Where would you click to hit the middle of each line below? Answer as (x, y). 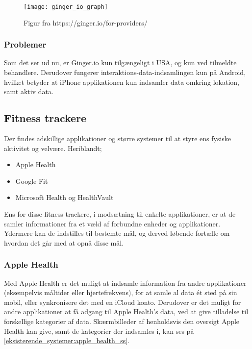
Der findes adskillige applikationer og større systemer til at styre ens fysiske (118, 138)
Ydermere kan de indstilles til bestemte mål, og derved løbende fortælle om (117, 233)
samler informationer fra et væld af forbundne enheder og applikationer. (112, 223)
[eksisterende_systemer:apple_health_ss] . (67, 340)
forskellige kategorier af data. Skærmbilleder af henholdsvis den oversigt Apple (122, 321)
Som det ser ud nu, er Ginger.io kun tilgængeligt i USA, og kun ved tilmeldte (120, 62)
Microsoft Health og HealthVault (64, 197)
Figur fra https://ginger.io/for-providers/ (86, 22)
